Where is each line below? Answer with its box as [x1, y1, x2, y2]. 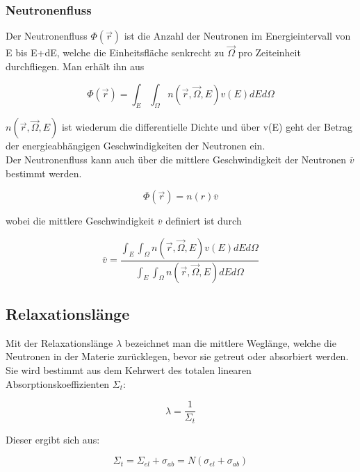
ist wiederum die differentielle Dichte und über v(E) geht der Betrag [61, 120, 353, 134]
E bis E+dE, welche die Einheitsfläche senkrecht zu [6, 45, 224, 60]
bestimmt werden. [6, 165, 82, 180]
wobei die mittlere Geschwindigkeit [6, 213, 155, 228]
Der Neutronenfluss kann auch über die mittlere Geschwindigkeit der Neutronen [6, 152, 346, 167]
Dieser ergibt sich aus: [6, 432, 100, 446]
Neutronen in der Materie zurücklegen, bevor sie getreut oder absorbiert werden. [6, 349, 349, 364]
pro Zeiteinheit [238, 45, 301, 60]
